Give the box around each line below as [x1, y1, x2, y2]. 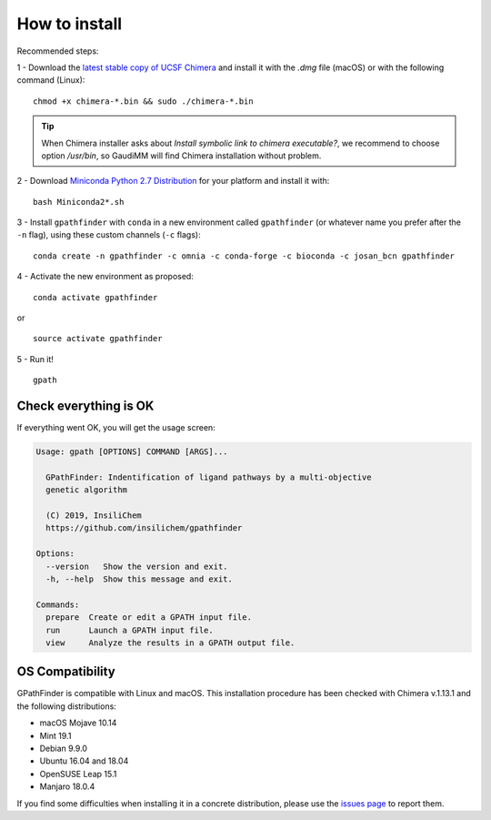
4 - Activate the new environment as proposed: [16, 271, 195, 282]
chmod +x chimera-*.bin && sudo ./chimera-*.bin [33, 96, 254, 106]
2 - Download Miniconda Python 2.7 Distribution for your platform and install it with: [16, 176, 330, 187]
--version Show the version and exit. [45, 561, 228, 572]
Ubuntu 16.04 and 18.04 [39, 755, 129, 766]
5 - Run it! [16, 353, 55, 364]
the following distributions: [16, 701, 117, 712]
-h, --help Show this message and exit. [45, 573, 234, 584]
